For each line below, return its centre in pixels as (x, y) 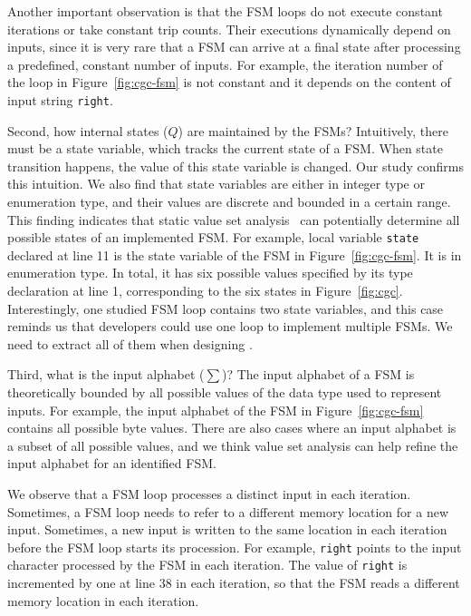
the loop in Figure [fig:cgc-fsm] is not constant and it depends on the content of (229, 82)
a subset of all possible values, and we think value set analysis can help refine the (233, 445)
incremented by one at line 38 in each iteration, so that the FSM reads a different (234, 583)
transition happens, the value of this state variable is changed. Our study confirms (235, 166)
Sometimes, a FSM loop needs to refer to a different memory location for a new (228, 511)
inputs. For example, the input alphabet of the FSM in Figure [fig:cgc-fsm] (216, 410)
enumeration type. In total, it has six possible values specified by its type (210, 273)
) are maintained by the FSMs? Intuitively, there (313, 130)
